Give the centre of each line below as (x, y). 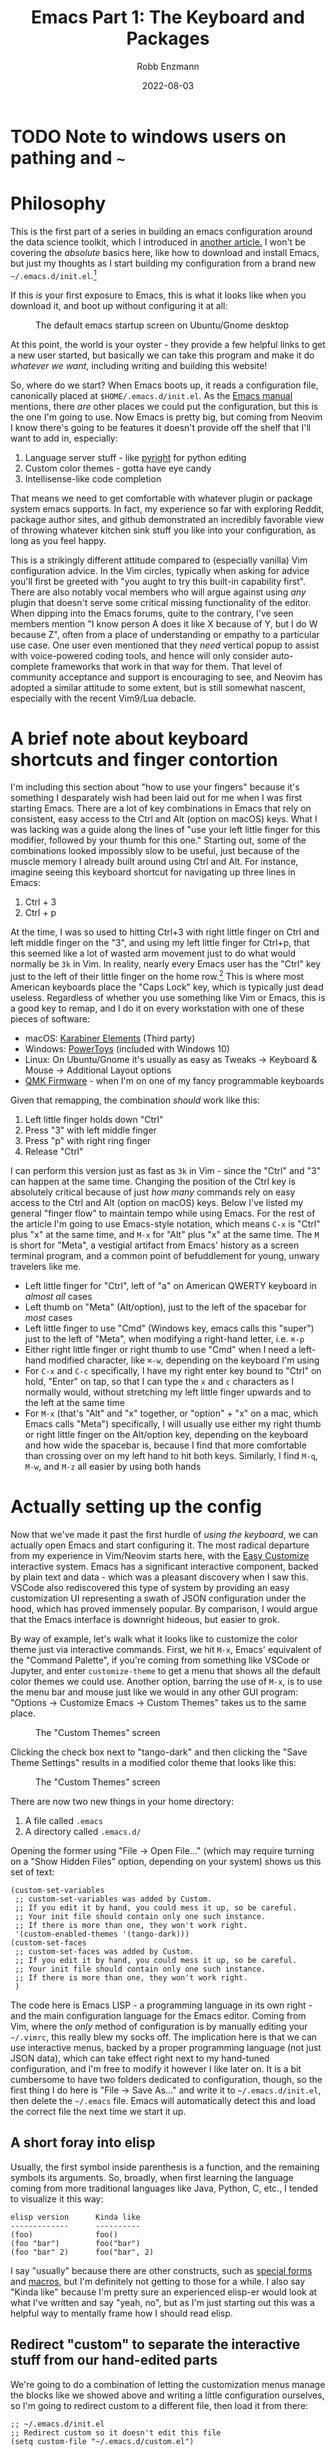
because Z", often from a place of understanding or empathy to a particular (165, 634)
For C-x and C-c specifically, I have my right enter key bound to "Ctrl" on (173, 1371)
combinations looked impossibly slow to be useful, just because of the (155, 851)
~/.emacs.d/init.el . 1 (53, 274)
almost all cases (58, 1297)
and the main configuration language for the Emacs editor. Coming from (158, 2016)
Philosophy (58, 203)
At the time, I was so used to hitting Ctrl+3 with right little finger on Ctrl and (165, 932)
